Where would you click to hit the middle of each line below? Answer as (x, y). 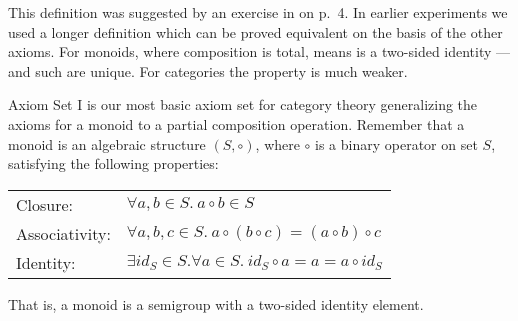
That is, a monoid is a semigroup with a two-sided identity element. (216, 303)
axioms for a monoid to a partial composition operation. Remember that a (236, 123)
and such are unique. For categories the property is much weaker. (208, 70)
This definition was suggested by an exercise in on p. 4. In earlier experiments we (258, 12)
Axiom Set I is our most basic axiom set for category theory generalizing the (243, 104)
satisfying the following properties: (113, 163)
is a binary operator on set (396, 143)
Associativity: (63, 233)
